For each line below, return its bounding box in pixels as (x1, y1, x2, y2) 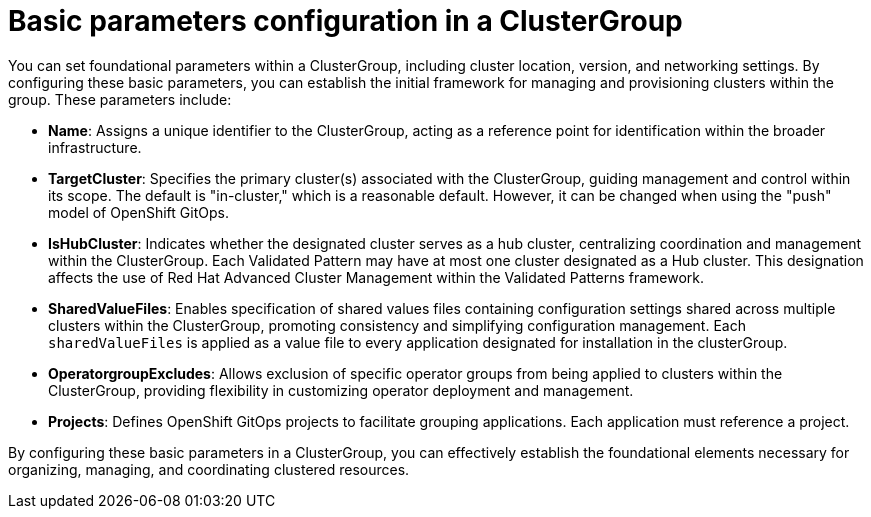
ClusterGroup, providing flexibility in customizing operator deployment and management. (48, 381, 634, 399)
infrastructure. (48, 138, 142, 156)
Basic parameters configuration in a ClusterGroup (8, 4, 683, 38)
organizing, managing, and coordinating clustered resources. (8, 460, 410, 478)
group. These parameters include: (8, 90, 232, 108)
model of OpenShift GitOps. (48, 203, 229, 221)
